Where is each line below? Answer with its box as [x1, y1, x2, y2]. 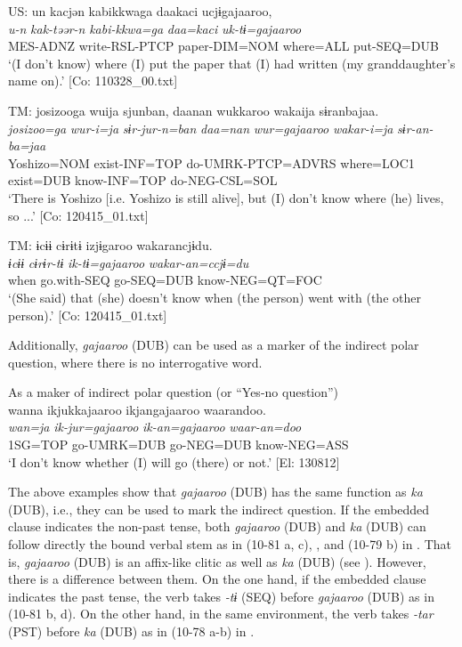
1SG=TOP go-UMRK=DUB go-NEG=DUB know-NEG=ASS [8, 435, 349, 454]
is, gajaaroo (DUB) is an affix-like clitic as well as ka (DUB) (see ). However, [8, 552, 426, 570]
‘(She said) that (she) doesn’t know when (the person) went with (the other [8, 287, 421, 306]
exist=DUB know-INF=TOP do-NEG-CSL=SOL [8, 171, 278, 190]
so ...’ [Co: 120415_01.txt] [8, 206, 149, 224]
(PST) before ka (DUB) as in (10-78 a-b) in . [8, 622, 255, 640]
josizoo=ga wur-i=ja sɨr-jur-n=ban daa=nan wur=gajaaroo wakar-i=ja [8, 118, 393, 137]
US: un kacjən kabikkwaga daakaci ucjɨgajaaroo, [8, 2, 272, 20]
